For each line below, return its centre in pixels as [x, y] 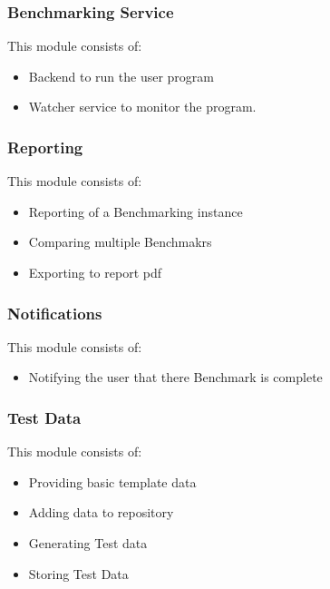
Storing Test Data [78, 573]
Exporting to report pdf [95, 272]
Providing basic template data [112, 481]
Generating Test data [88, 543]
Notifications [55, 313]
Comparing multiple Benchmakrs [120, 242]
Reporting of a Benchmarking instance [136, 211]
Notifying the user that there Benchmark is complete [175, 377]
